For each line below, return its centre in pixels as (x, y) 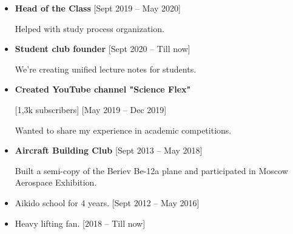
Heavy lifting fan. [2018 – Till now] (80, 223)
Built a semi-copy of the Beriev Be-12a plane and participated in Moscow (151, 170)
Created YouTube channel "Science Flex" (103, 89)
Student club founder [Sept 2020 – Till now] (103, 49)
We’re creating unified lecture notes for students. (106, 69)
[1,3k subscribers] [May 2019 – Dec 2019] (91, 109)
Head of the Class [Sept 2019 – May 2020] (98, 8)
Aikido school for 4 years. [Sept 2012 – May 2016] (107, 202)
